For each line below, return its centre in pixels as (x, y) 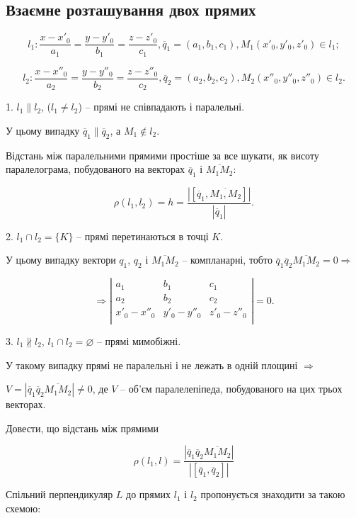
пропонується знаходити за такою (273, 494)
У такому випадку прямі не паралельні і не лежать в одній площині (152, 365)
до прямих (149, 494)
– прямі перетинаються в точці (143, 236)
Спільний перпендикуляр (59, 494)
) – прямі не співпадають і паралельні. (161, 107)
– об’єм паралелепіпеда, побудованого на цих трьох (231, 389)
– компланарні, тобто (227, 260)
